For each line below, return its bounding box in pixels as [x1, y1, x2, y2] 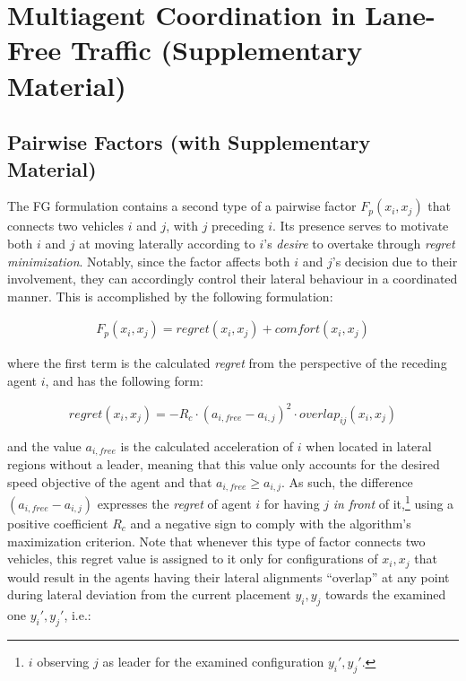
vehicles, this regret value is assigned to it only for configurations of [7, 549, 378, 568]
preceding [211, 216, 264, 235]
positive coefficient [7, 513, 108, 532]
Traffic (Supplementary [71, 31, 363, 68]
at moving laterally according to [79, 233, 255, 252]
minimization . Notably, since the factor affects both [7, 251, 290, 270]
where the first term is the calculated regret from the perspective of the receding [7, 354, 447, 372]
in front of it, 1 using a [332, 492, 454, 512]
